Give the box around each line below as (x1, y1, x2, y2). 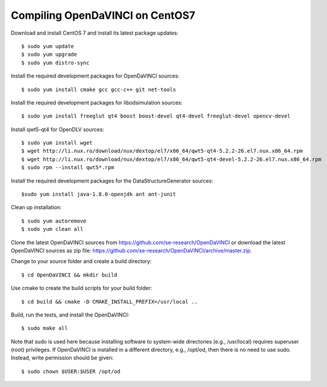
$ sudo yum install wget (21, 140, 93, 146)
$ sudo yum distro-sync (21, 59, 90, 66)
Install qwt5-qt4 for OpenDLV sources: (11, 126, 104, 133)
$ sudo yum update (21, 43, 75, 49)
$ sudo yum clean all (21, 226, 83, 233)
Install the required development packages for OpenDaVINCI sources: (11, 72, 180, 79)
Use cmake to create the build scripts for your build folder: (11, 285, 153, 292)
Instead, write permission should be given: (11, 354, 114, 361)
